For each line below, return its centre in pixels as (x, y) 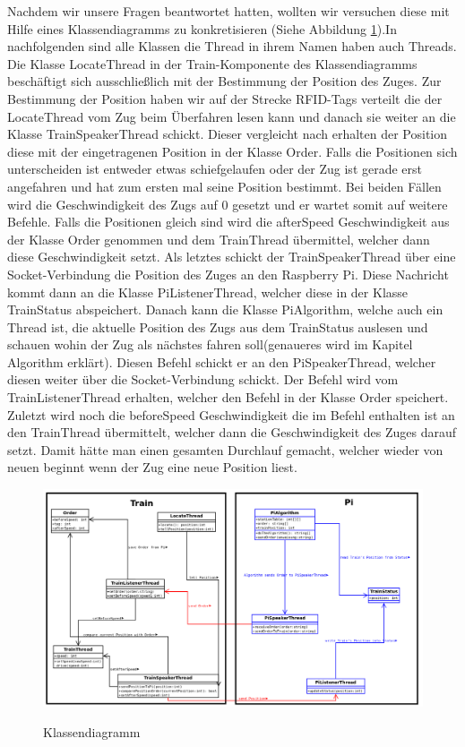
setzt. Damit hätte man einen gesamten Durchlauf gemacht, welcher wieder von (225, 449)
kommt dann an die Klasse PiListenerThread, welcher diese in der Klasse (208, 292)
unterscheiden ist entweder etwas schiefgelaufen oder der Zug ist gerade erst (215, 169)
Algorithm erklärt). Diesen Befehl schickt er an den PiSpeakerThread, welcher (222, 361)
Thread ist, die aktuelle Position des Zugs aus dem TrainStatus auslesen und (218, 326)
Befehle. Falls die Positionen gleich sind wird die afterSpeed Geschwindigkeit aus (228, 222)
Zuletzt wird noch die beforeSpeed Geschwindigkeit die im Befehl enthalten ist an (231, 414)
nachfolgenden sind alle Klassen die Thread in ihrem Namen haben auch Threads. (232, 46)
